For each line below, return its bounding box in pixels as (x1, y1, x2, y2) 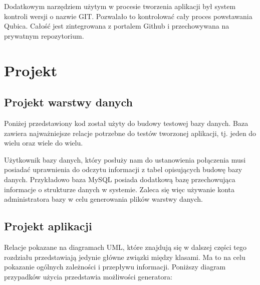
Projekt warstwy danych (4, 94, 133, 110)
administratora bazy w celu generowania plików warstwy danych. (4, 194, 203, 204)
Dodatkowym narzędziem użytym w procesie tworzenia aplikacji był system (4, 1, 236, 11)
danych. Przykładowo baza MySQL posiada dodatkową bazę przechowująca (4, 174, 235, 184)
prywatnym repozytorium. (4, 30, 84, 41)
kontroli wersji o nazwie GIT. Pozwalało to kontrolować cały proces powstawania (4, 11, 252, 21)
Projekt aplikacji (4, 218, 92, 234)
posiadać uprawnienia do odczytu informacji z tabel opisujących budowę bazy (4, 164, 242, 175)
